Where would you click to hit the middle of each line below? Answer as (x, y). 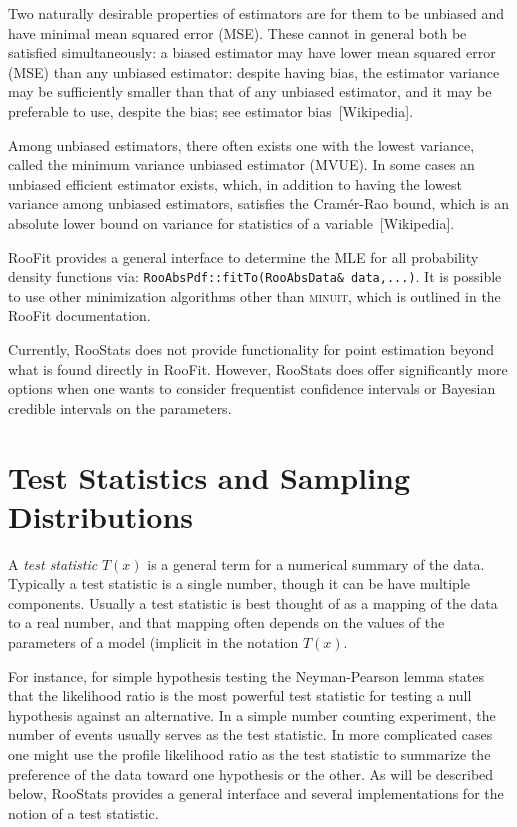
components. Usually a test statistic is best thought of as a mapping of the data (253, 602)
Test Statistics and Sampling (209, 476)
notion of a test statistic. (83, 812)
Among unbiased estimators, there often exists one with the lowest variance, (241, 144)
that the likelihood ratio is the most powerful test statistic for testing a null (240, 695)
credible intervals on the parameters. (120, 407)
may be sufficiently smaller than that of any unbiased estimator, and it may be (250, 91)
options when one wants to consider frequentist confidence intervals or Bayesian (252, 388)
